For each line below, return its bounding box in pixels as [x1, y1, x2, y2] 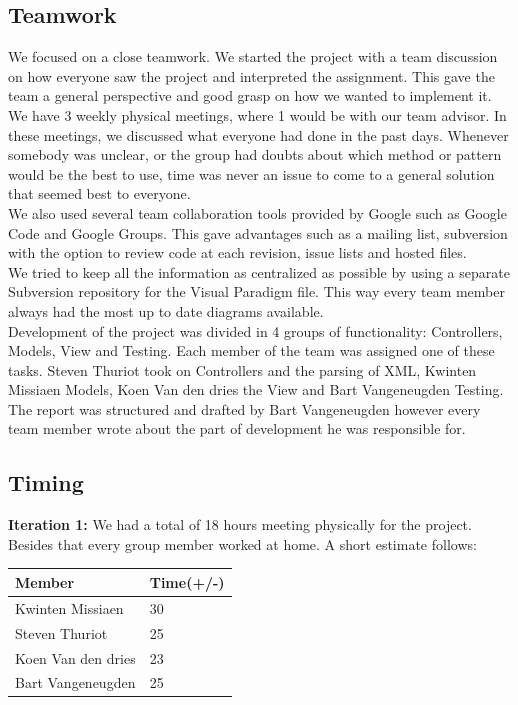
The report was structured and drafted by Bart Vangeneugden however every [8, 398, 481, 419]
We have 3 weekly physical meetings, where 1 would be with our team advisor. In [8, 104, 507, 125]
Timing [8, 467, 84, 498]
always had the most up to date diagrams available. [8, 300, 324, 321]
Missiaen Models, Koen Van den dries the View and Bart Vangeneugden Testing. [8, 379, 504, 400]
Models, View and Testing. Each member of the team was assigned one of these [8, 340, 495, 361]
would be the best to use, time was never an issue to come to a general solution [8, 163, 495, 184]
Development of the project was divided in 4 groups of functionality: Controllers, [8, 320, 503, 341]
